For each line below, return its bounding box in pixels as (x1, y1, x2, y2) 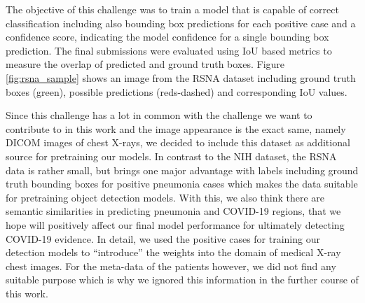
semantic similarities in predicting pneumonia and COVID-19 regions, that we (6, 204, 341, 218)
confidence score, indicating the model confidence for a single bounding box (6, 29, 329, 44)
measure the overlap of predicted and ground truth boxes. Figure (6, 57, 285, 71)
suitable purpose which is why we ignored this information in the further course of (6, 272, 359, 287)
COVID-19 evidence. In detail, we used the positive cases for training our (6, 231, 320, 246)
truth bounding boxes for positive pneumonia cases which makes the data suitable (6, 176, 358, 191)
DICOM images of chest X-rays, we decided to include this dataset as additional (6, 135, 350, 150)
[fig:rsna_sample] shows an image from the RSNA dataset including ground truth (6, 70, 356, 85)
